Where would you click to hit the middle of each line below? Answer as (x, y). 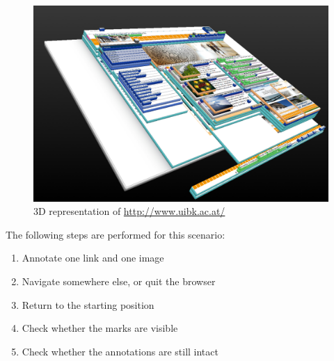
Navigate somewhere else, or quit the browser (119, 281)
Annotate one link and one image (93, 258)
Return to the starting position (88, 304)
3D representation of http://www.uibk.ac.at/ (129, 211)
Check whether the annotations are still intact (120, 351)
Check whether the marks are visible (100, 328)
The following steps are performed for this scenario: (116, 234)
